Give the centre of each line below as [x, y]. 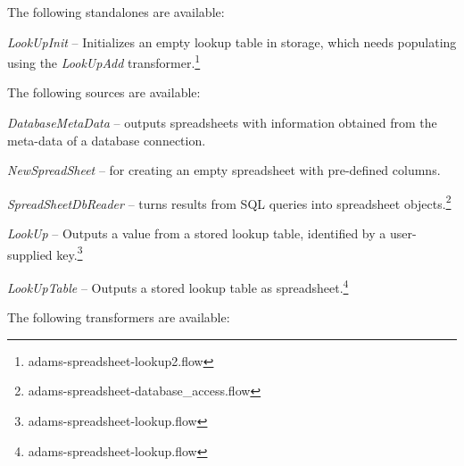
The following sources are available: [104, 92]
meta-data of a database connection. [107, 140]
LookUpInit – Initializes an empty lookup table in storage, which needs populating [232, 42]
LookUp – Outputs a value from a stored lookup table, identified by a [197, 233]
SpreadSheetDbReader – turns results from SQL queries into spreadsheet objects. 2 [229, 202]
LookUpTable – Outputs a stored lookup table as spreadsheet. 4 [178, 286]
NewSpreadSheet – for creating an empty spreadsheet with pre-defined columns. [224, 170]
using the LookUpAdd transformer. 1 [104, 61]
